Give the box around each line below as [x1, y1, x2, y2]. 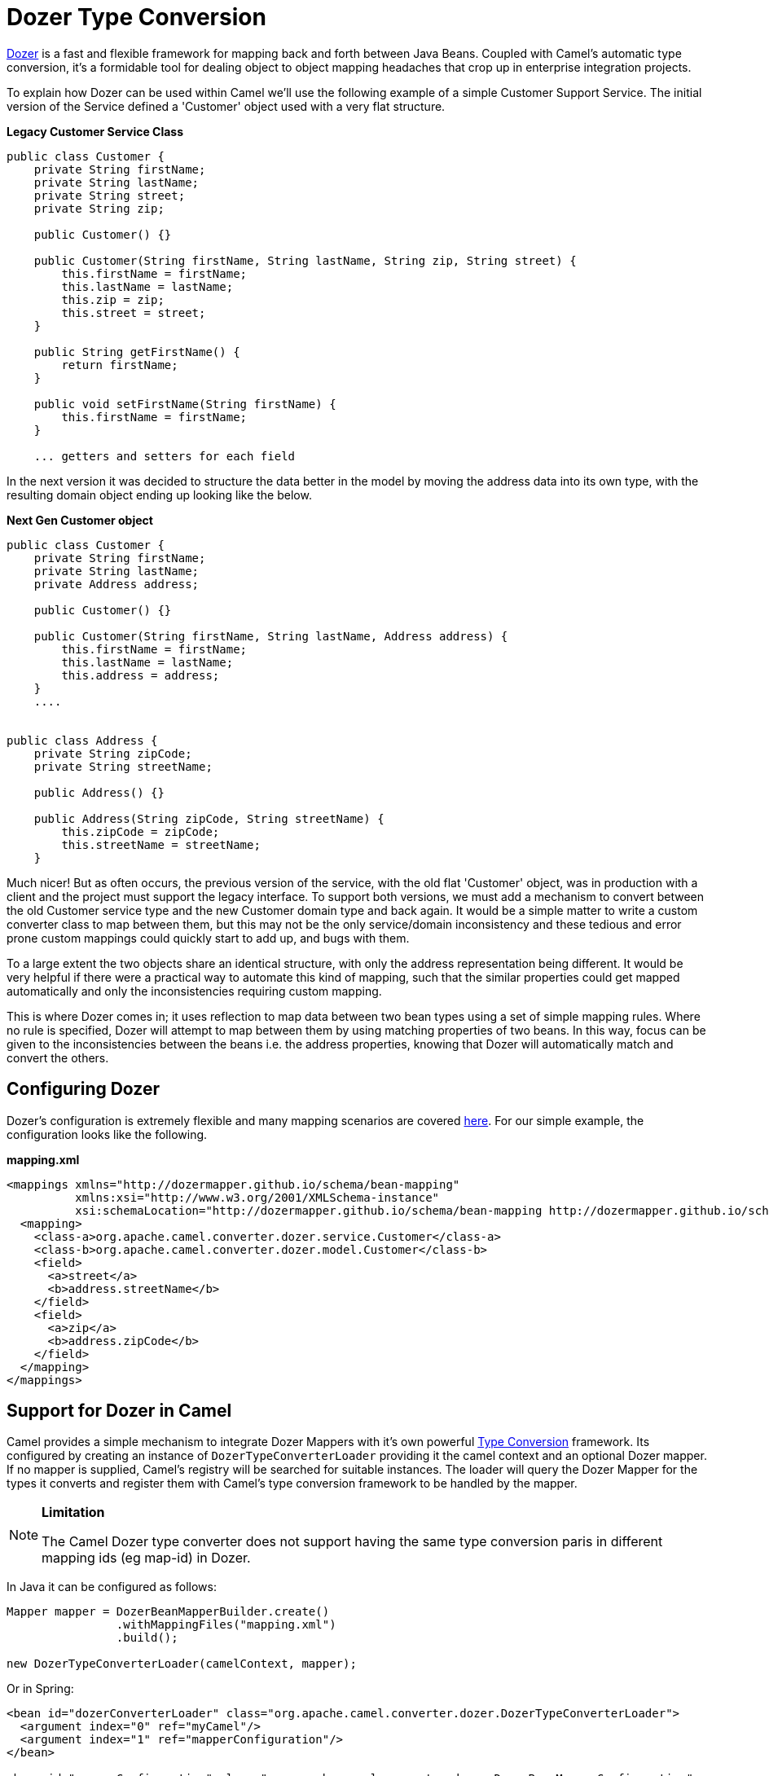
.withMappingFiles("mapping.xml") [116, 1618, 336, 1632]
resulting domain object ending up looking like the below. [7, 487, 312, 502]
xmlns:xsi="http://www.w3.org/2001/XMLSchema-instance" [75, 1190, 440, 1204]
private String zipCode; [33, 746, 192, 760]
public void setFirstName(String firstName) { [33, 397, 336, 411]
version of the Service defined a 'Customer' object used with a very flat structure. [7, 99, 446, 113]
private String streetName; [33, 759, 213, 773]
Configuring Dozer [7, 1079, 160, 1100]
